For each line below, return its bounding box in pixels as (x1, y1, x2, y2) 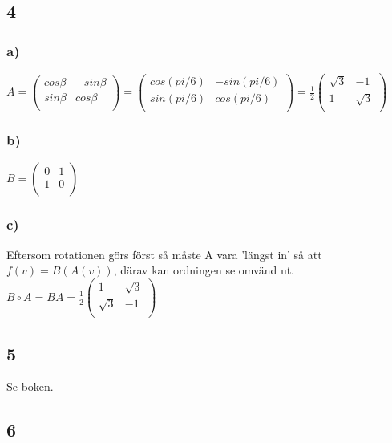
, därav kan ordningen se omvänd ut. (113, 262, 295, 278)
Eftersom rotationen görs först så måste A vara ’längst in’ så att (6, 246, 322, 262)
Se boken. (6, 378, 54, 395)
